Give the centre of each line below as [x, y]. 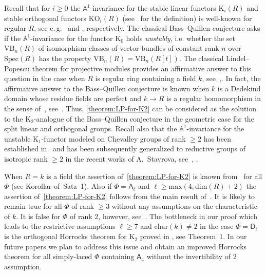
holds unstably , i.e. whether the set [180, 38]
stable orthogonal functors [45, 18]
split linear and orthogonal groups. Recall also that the [91, 129]
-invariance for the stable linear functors [153, 8]
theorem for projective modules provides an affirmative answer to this [142, 68]
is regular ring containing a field [146, 78]
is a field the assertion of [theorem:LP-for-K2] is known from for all [154, 176]
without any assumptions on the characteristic [184, 206]
